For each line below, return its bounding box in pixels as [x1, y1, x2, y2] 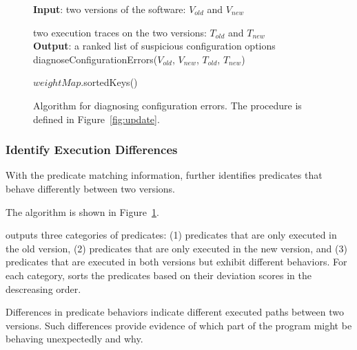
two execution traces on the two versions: [33, 25, 207, 39]
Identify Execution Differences [6, 141, 178, 158]
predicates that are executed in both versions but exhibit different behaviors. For [6, 254, 347, 269]
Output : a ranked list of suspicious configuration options [33, 39, 276, 53]
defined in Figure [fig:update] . [33, 111, 160, 126]
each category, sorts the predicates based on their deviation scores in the [6, 267, 312, 282]
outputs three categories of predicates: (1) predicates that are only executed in [6, 228, 337, 242]
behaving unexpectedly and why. [6, 331, 143, 346]
